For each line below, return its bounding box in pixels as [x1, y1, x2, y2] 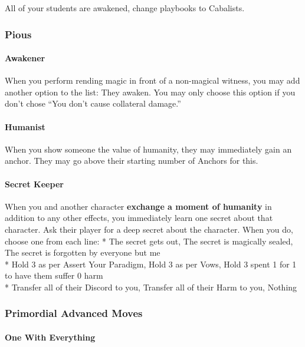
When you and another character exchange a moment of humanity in [5, 200, 272, 212]
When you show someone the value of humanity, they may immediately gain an [5, 143, 292, 155]
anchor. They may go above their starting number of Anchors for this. [5, 154, 258, 167]
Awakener [5, 52, 45, 64]
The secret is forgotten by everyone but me [5, 246, 160, 259]
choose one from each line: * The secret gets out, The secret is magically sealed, [5, 234, 293, 247]
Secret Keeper [5, 177, 64, 190]
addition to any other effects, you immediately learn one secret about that [5, 211, 273, 224]
